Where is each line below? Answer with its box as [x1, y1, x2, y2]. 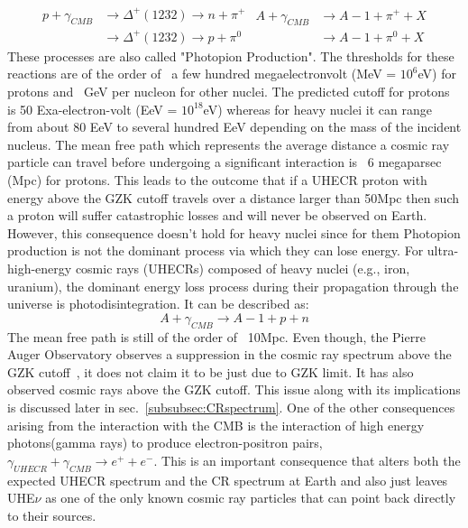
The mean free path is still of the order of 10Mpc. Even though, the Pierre [7, 327, 426, 346]
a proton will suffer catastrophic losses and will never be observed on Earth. [7, 206, 427, 225]
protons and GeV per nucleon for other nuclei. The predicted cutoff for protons [7, 82, 450, 101]
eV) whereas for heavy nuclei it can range [203, 99, 432, 118]
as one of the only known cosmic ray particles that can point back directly [45, 488, 456, 507]
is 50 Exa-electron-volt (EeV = [7, 99, 178, 118]
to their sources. [7, 505, 96, 524]
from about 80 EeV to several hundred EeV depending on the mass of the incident [7, 117, 462, 136]
